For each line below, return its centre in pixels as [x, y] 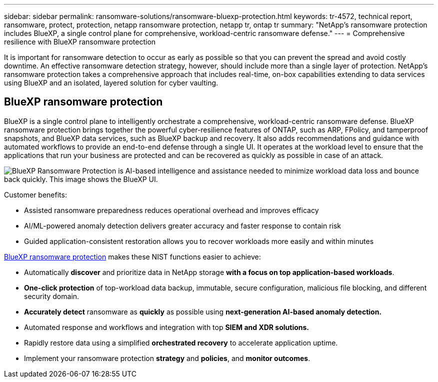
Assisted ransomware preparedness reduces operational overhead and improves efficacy [171, 210]
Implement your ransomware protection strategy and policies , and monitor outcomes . [167, 358]
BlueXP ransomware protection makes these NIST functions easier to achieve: [132, 256]
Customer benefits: [35, 194]
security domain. [52, 296]
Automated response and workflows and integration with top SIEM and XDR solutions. [167, 327]
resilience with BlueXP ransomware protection [80, 42]
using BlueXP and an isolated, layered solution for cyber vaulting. [111, 83]
